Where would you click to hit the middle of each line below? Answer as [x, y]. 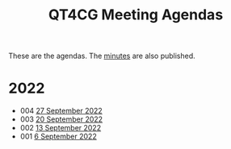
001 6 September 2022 [58, 137]
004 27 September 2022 [61, 111]
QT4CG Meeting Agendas [136, 15]
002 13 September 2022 [61, 128]
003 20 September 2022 [61, 119]
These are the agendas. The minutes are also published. [102, 56]
